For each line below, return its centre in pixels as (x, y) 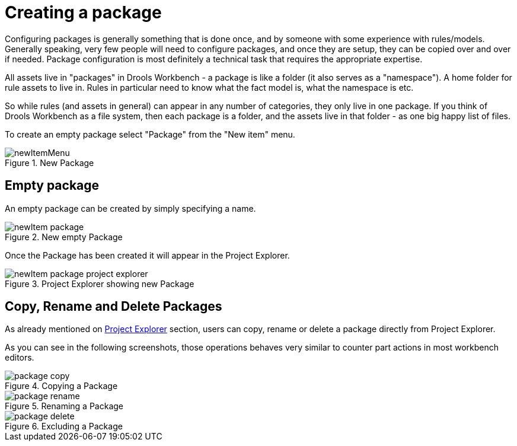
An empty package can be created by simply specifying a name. (130, 208)
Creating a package (83, 12)
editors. (20, 358)
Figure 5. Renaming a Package (64, 406)
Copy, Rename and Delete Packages (114, 307)
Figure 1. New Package (50, 163)
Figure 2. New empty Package (64, 237)
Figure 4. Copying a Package (61, 386)
